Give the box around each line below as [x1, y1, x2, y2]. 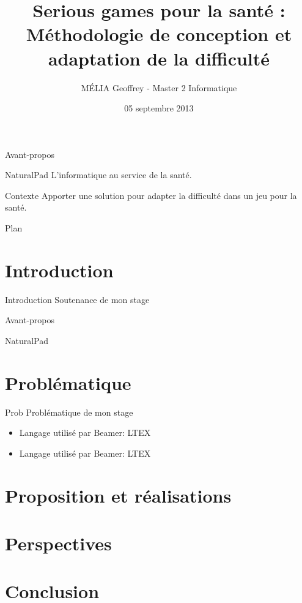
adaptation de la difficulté [48, 45, 270, 70]
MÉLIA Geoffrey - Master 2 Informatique [81, 81, 237, 94]
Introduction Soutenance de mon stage [5, 293, 150, 305]
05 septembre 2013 [124, 102, 194, 114]
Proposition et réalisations [5, 482, 232, 507]
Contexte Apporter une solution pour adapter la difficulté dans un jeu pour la [5, 189, 297, 201]
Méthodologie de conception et [26, 21, 292, 47]
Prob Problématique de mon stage [5, 405, 133, 418]
